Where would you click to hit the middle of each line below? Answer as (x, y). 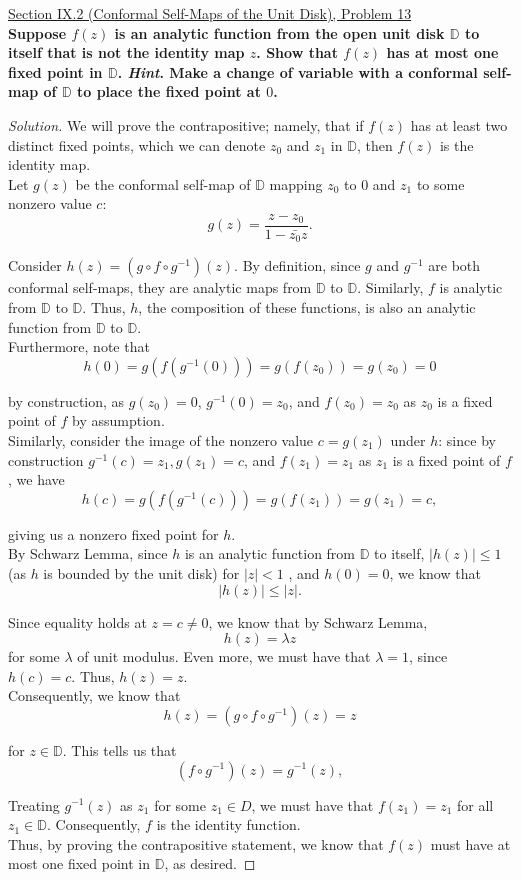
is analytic (471, 287)
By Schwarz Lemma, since (88, 553)
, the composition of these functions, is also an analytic (307, 307)
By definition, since (301, 265)
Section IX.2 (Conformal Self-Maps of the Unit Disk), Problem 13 (210, 13)
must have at (470, 843)
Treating (34, 804)
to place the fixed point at (168, 91)
